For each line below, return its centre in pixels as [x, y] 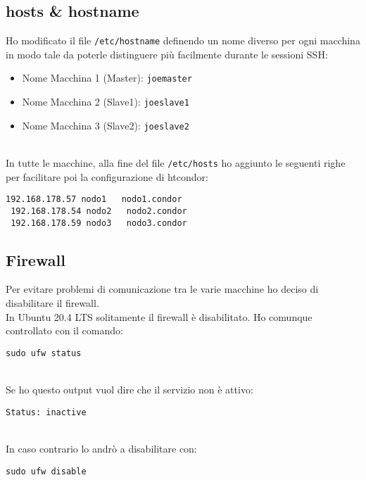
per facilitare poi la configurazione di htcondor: [107, 176]
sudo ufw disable [46, 471]
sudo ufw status [44, 353]
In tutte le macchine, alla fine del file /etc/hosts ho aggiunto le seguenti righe [176, 163]
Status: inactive [46, 412]
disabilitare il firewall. [52, 303]
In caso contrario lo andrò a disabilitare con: [101, 448]
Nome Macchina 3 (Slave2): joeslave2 [106, 125]
